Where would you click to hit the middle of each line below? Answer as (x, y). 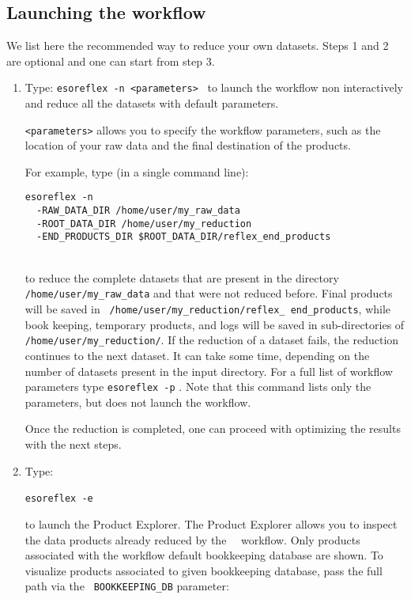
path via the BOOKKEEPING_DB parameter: (127, 586)
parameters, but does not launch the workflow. (138, 402)
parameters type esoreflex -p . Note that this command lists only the (198, 387)
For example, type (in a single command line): (137, 171)
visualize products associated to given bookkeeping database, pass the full (204, 570)
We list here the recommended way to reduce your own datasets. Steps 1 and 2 (198, 45)
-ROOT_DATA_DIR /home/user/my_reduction (144, 224)
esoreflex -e (59, 499)
